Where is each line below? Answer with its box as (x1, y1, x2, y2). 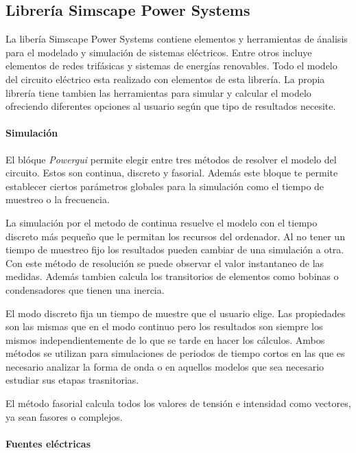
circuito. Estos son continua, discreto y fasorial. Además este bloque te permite (5, 165, 338, 180)
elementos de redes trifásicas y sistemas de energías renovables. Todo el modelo (5, 58, 337, 73)
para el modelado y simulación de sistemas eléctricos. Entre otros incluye (5, 45, 312, 59)
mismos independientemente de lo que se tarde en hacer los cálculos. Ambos (5, 332, 325, 347)
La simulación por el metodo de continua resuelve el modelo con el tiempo (5, 215, 318, 229)
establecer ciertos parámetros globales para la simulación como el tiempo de (5, 178, 324, 193)
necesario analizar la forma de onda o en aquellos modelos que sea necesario (5, 359, 324, 373)
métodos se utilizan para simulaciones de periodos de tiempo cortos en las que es (5, 346, 345, 360)
